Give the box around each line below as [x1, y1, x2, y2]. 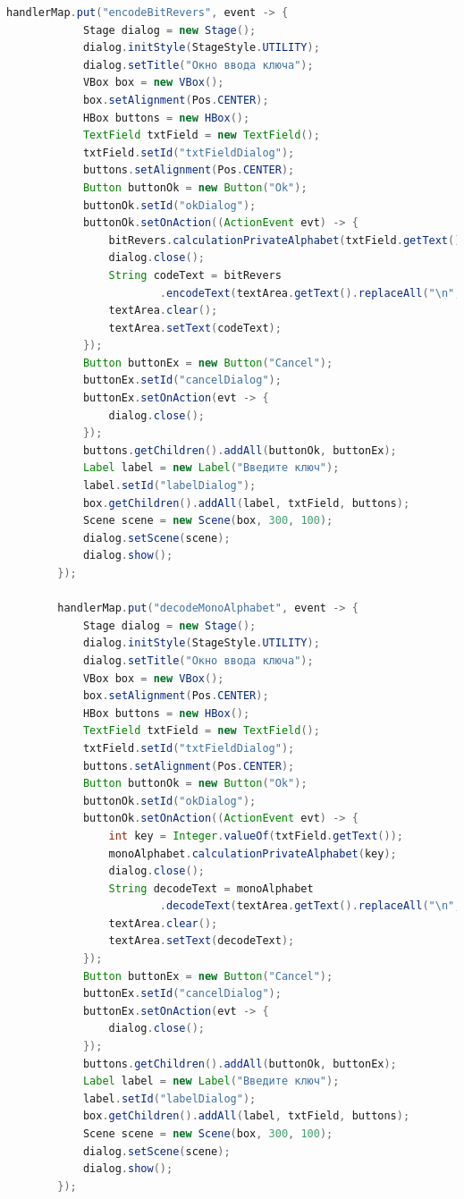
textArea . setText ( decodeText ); [108, 934, 295, 948]
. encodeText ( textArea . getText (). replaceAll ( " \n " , [159, 286, 461, 300]
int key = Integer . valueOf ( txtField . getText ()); [108, 829, 403, 842]
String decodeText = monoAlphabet [108, 882, 314, 895]
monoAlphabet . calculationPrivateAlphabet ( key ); [108, 847, 397, 860]
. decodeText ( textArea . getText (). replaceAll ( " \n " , [159, 899, 461, 913]
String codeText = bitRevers [108, 268, 282, 282]
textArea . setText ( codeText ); [108, 321, 282, 334]
